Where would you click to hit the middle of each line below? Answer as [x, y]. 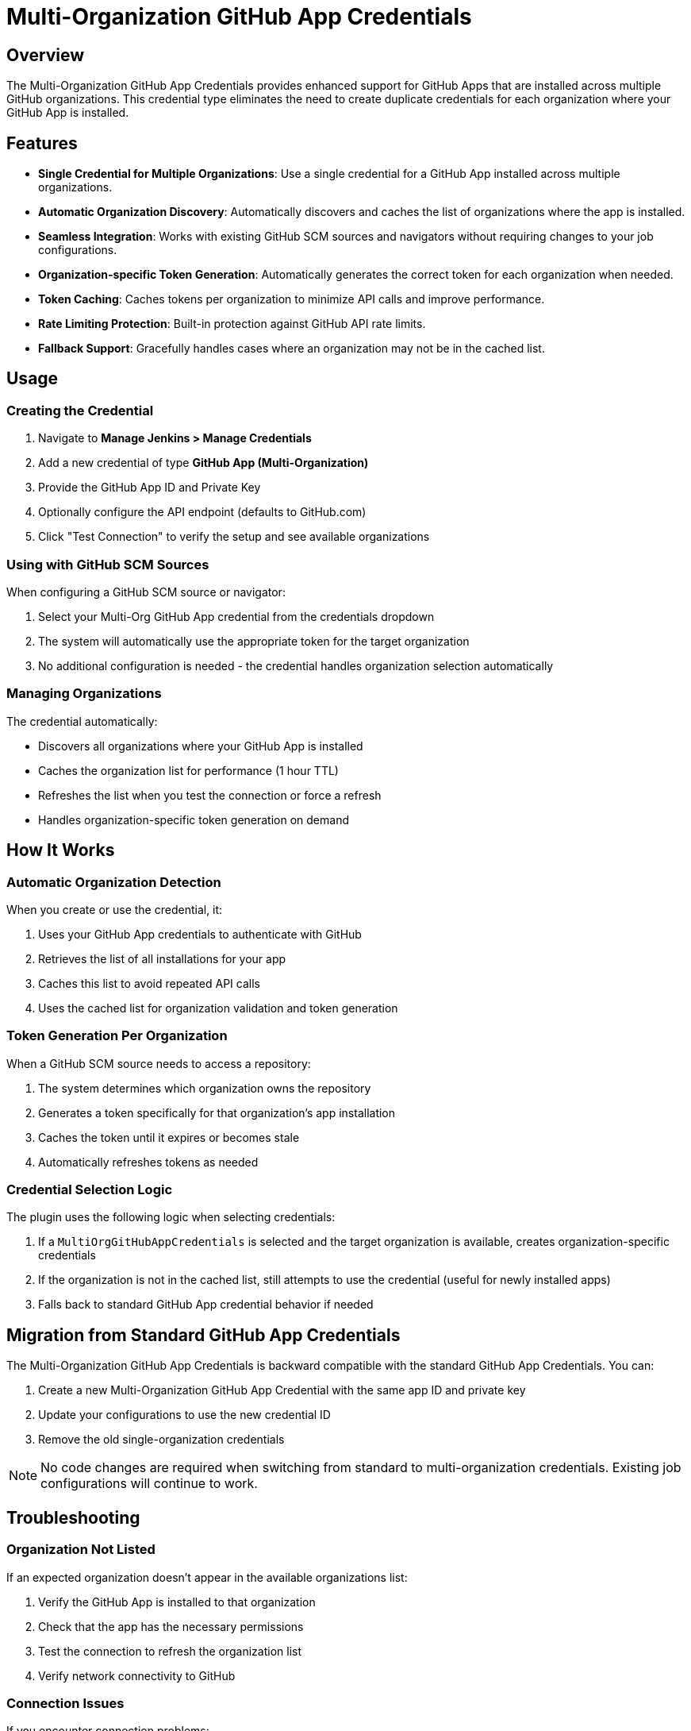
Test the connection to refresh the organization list [170, 1651]
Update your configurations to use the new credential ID [184, 1415]
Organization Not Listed [81, 1550]
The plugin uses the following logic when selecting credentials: [171, 1217]
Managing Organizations [84, 694]
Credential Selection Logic [90, 1190]
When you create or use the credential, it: [115, 909]
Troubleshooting [73, 1517]
